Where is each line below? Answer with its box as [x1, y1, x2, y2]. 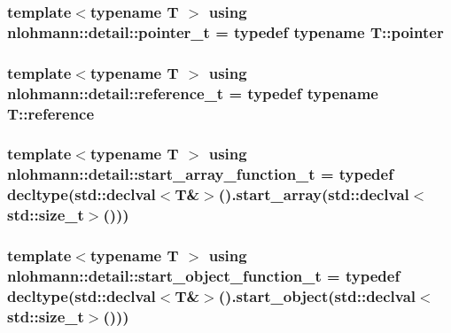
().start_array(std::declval [218, 183, 409, 205]
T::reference [7, 102, 95, 124]
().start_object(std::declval [218, 284, 416, 306]
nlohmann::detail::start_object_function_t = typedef [7, 264, 400, 286]
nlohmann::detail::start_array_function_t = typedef [7, 163, 393, 185]
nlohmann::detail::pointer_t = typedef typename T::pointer [7, 20, 444, 43]
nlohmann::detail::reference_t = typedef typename [7, 81, 378, 104]
